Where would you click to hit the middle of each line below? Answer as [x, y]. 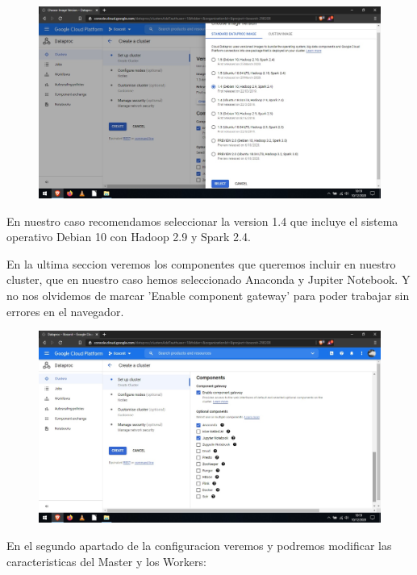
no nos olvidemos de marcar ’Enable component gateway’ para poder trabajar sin [208, 296]
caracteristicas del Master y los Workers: [106, 561]
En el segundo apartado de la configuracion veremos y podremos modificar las [199, 545]
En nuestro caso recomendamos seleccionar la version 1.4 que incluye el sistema [202, 221]
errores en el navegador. [65, 311]
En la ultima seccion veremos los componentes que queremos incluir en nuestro [201, 263]
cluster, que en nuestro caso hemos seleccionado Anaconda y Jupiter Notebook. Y [208, 279]
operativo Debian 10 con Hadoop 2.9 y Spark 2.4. [129, 237]
